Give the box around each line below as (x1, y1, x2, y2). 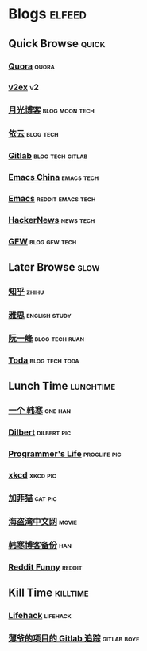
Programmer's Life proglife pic (8, 448, 122, 459)
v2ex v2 (8, 81, 40, 93)
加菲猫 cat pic (8, 492, 57, 503)
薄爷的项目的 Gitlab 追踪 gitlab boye (8, 633, 140, 644)
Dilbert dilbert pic (8, 427, 72, 438)
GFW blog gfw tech (8, 236, 77, 247)
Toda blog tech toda (8, 355, 79, 366)
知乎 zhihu (8, 286, 44, 297)
